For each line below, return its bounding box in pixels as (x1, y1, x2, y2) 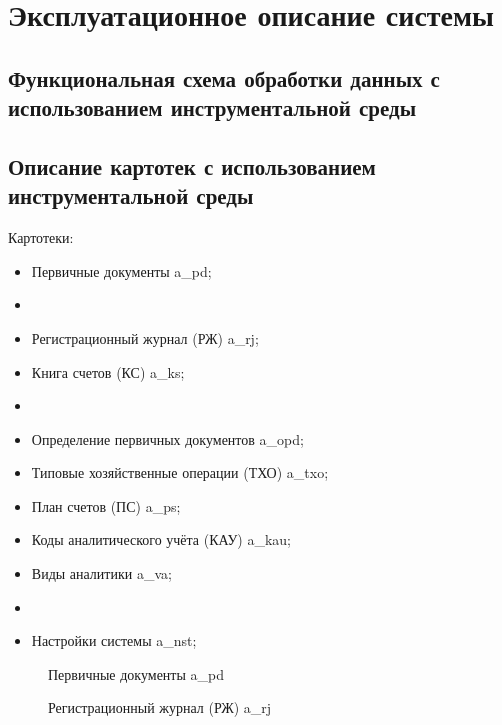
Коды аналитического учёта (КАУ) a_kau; (31, 529, 291, 550)
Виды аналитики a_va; (31, 563, 172, 584)
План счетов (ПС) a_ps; (31, 495, 181, 516)
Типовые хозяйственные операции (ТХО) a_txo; (31, 462, 329, 483)
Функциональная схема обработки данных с (8, 62, 440, 93)
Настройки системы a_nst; (31, 630, 197, 651)
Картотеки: (8, 227, 74, 248)
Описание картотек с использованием (8, 150, 376, 181)
